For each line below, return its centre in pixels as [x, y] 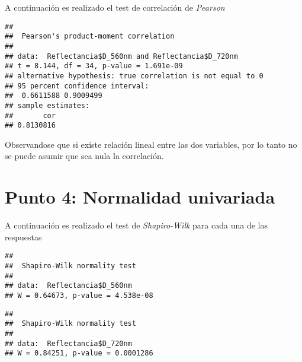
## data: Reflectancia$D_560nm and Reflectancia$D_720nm [121, 56]
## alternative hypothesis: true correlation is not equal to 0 [134, 76]
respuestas [23, 236]
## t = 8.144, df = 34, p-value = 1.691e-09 [94, 66]
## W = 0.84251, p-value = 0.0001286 [79, 353]
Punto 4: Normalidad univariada [140, 197]
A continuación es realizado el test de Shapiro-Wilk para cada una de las [136, 225]
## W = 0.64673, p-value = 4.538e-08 [79, 295]
